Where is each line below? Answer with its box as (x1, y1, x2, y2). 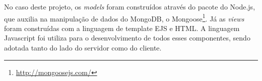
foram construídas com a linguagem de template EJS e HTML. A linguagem (4, 22, 240, 33)
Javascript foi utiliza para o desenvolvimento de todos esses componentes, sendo (4, 32, 250, 43)
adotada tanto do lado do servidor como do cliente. (4, 42, 162, 53)
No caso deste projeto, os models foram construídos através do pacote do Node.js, (4, 1, 255, 11)
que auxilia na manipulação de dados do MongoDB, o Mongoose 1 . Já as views (4, 11, 244, 23)
